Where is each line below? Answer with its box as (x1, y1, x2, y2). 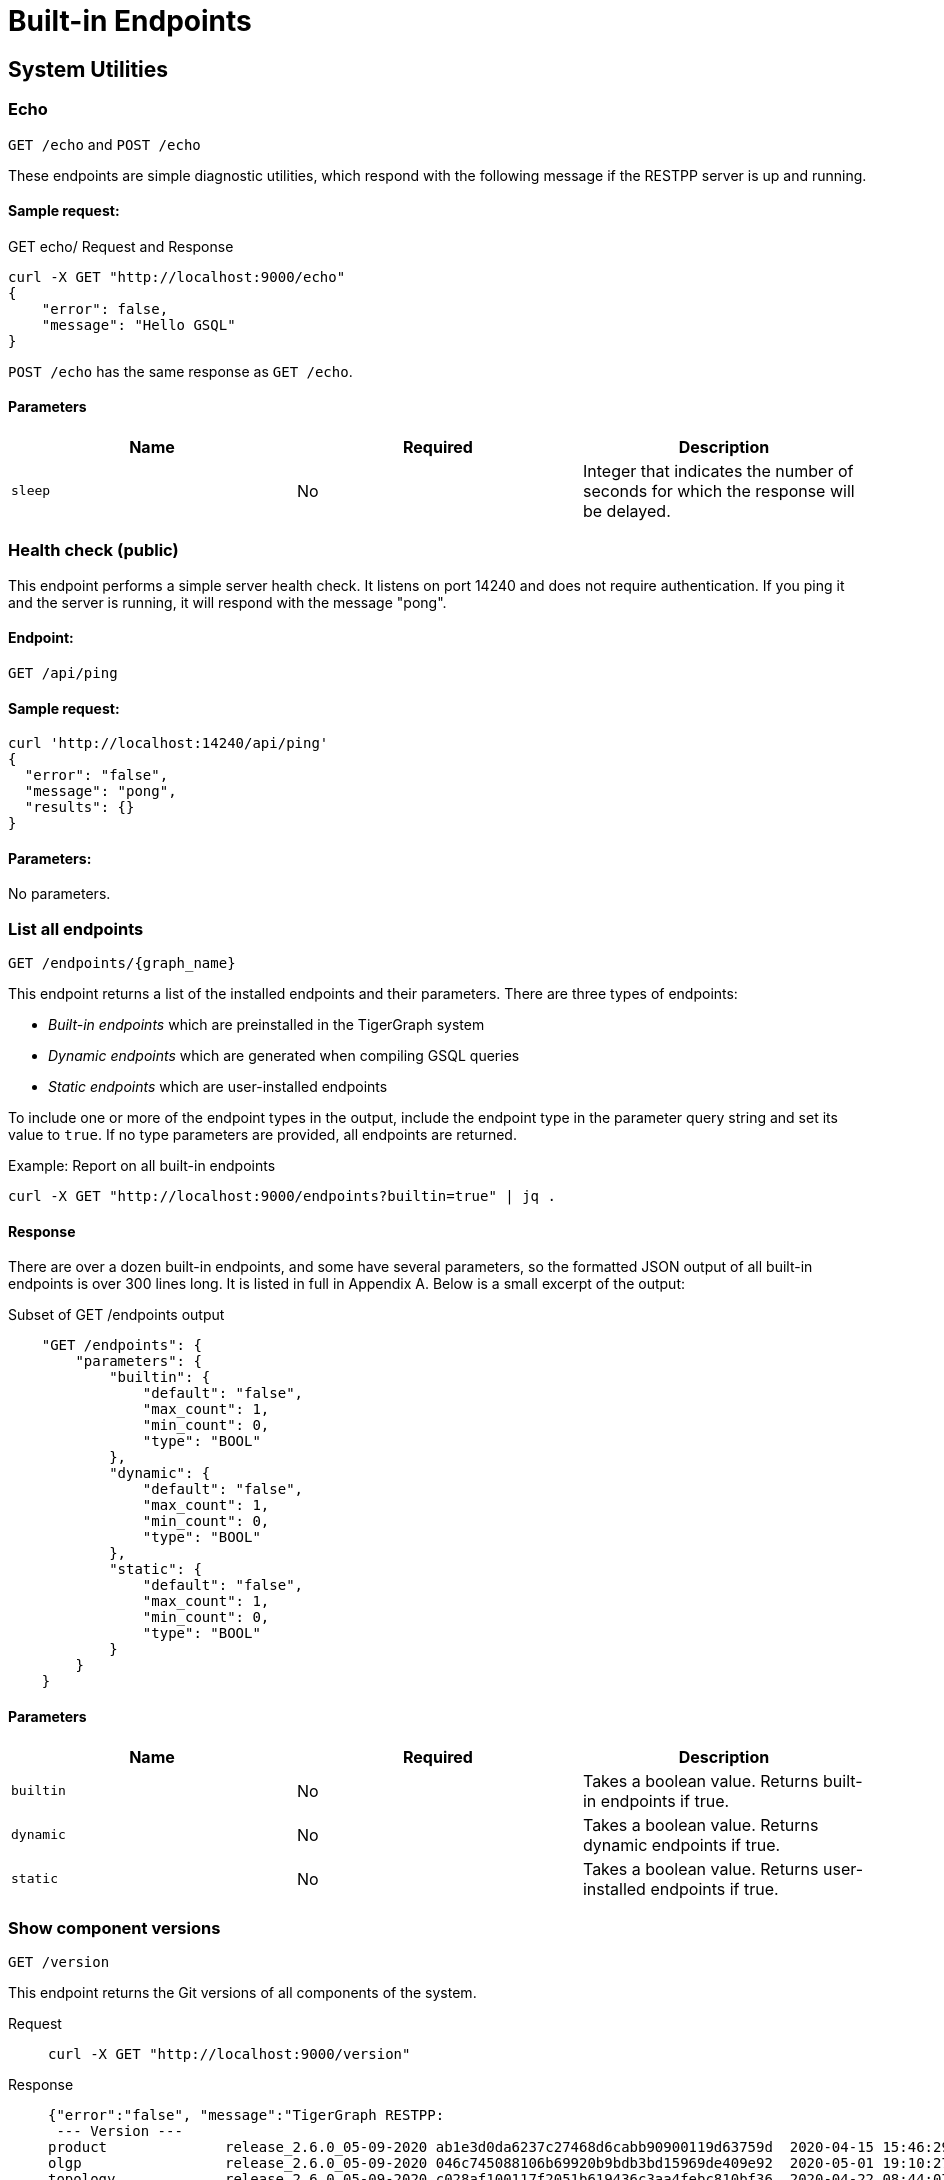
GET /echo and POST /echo (8, 135, 201, 153)
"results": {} (24, 799, 135, 816)
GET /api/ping (8, 664, 118, 681)
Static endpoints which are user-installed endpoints (48, 1078, 388, 1096)
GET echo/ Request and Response (8, 237, 234, 255)
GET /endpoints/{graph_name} (8, 955, 236, 972)
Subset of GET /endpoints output (8, 1306, 225, 1324)
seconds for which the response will (582, 480, 855, 501)
